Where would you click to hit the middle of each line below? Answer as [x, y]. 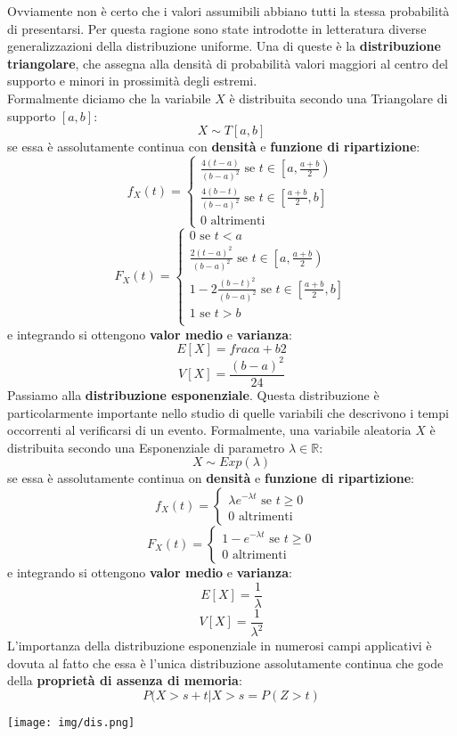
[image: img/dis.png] [71, 722]
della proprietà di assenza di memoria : [125, 680]
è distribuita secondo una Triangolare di [339, 98]
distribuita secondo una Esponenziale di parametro [146, 447]
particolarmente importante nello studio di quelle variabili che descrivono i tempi [228, 412]
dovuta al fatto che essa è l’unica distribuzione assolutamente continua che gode [225, 662]
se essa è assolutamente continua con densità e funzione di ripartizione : [214, 147]
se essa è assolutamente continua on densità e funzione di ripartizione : [211, 478]
